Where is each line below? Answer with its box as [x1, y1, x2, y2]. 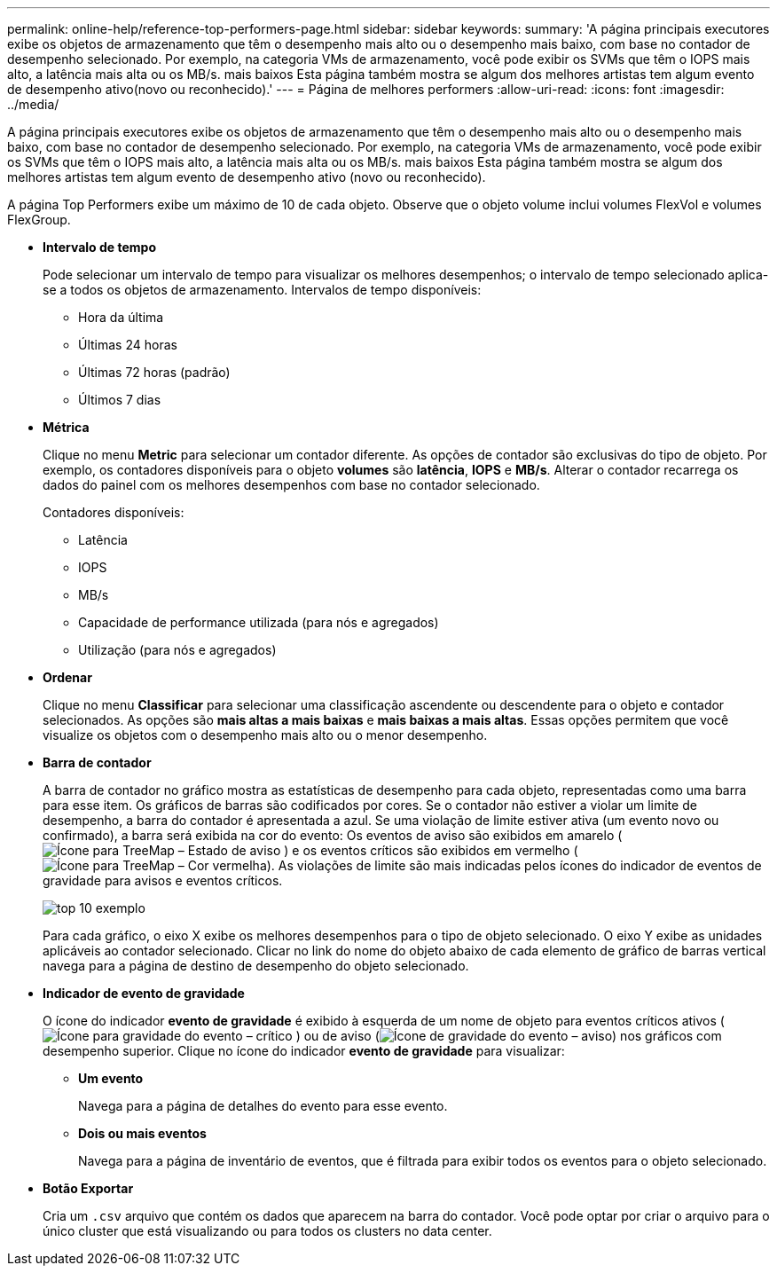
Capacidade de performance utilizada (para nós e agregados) [78, 615, 439, 630]
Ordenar [43, 670, 92, 685]
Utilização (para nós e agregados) [78, 642, 277, 657]
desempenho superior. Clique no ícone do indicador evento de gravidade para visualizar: [43, 1043, 565, 1058]
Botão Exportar [43, 1181, 134, 1196]
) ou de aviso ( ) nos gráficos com [295, 1028, 722, 1043]
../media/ [7, 97, 59, 112]
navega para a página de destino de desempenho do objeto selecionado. [43, 958, 469, 973]
